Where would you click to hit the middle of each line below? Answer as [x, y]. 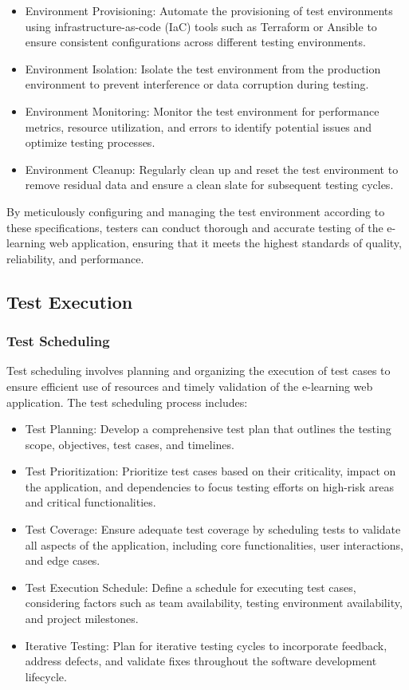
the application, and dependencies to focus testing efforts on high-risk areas [209, 486]
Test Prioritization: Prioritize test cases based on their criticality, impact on [210, 471]
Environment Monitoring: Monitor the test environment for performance [202, 110]
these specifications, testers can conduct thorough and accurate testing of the [195, 227]
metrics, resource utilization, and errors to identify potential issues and [199, 126]
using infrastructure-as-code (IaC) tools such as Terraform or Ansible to [201, 26]
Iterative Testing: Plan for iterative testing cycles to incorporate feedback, [206, 645]
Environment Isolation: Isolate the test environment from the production [203, 68]
